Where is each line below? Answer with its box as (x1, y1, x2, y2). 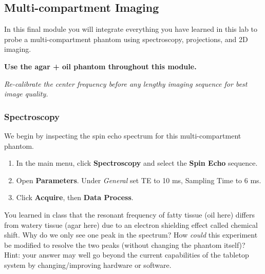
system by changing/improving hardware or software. (4, 259, 172, 270)
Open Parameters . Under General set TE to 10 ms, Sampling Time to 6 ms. (16, 174, 261, 185)
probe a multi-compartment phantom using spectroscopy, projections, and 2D (4, 33, 248, 44)
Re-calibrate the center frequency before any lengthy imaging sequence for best (4, 78, 248, 89)
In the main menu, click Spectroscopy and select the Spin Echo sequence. (16, 158, 258, 168)
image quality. (4, 88, 48, 99)
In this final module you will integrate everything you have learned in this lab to (4, 24, 258, 34)
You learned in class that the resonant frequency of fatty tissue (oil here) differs (4, 209, 255, 220)
